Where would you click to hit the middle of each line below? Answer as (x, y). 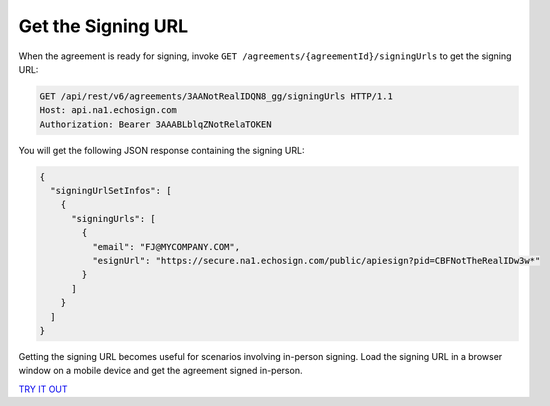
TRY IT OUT (43, 389)
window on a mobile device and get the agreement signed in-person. (160, 371)
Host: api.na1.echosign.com (108, 110)
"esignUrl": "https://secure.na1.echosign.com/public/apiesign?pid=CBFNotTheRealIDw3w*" (316, 261)
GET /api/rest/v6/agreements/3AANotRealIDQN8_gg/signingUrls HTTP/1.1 (216, 96)
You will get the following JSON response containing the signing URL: (161, 150)
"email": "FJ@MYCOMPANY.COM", (165, 246)
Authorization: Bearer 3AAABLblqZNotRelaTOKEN (155, 124)
